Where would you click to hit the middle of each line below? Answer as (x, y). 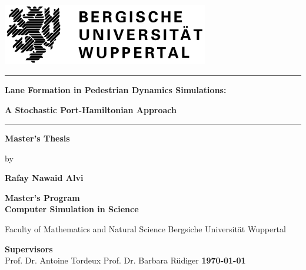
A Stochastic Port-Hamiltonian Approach (91, 109)
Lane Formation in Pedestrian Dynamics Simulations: (116, 89)
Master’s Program (42, 197)
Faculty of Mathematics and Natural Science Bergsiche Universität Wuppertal (145, 229)
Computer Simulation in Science (72, 209)
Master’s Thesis (37, 138)
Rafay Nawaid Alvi (44, 178)
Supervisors (29, 248)
